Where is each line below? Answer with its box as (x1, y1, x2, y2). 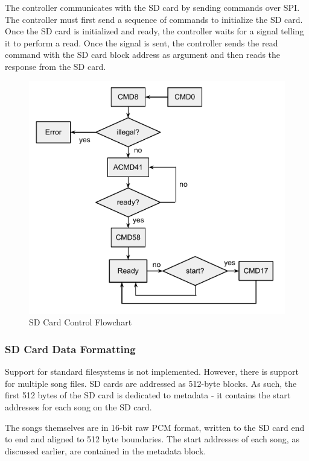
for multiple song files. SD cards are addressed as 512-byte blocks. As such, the (5, 377, 297, 389)
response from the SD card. (5, 60, 106, 72)
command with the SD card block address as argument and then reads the (5, 48, 281, 61)
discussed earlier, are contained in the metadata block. (5, 444, 206, 457)
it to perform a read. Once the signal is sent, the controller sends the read (5, 36, 278, 49)
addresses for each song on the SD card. (5, 401, 152, 413)
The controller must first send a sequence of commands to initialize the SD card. (5, 13, 303, 25)
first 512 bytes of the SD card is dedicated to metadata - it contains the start (5, 389, 291, 401)
